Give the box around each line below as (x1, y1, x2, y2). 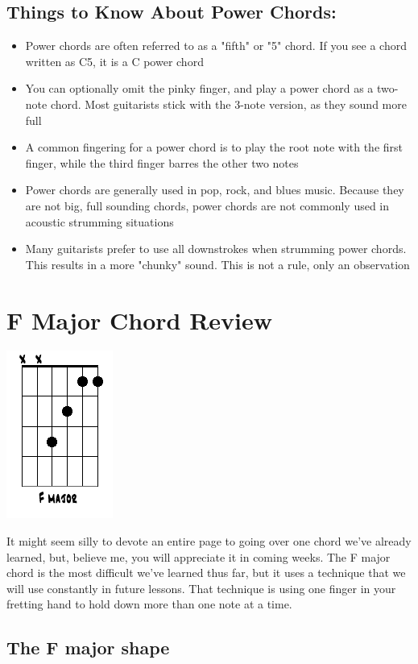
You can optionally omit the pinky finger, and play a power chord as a (25, 80, 374, 97)
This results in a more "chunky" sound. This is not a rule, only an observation (25, 255, 410, 272)
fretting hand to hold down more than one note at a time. (6, 596, 292, 612)
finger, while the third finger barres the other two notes (25, 154, 299, 171)
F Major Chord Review (6, 303, 273, 336)
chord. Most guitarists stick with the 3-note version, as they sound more (50, 95, 407, 112)
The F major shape (6, 635, 170, 660)
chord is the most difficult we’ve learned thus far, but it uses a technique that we (6, 564, 406, 581)
